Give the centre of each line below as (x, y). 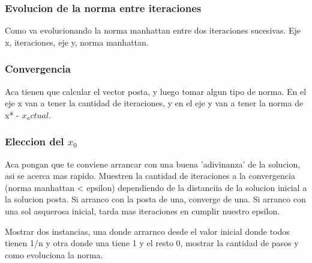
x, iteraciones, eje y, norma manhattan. (77, 42)
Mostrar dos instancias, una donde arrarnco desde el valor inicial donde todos (147, 231)
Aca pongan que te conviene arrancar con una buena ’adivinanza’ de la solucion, (153, 164)
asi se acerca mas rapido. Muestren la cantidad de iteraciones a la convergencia (150, 176)
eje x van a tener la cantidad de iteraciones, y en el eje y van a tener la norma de (154, 103)
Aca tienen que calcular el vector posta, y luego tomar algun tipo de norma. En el (156, 91)
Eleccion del (34, 141)
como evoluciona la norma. (54, 254)
